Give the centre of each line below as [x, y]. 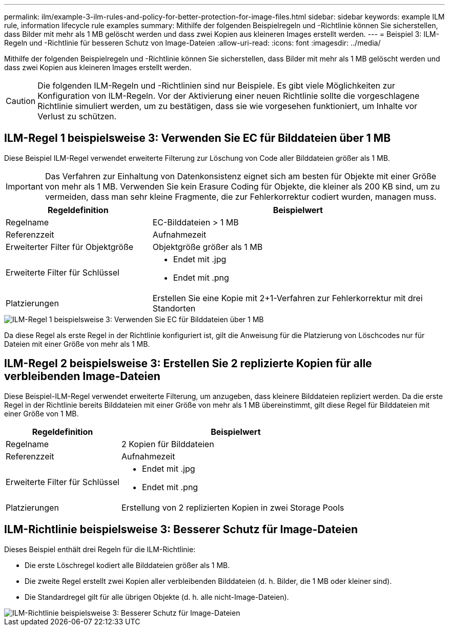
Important [24, 186]
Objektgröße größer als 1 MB [208, 247]
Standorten [174, 308]
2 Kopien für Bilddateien [168, 444]
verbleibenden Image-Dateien [82, 376]
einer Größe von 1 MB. [42, 413]
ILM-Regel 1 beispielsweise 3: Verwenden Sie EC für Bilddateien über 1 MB [198, 138]
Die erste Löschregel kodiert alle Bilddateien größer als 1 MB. [127, 565]
